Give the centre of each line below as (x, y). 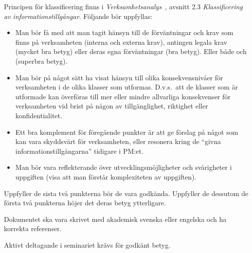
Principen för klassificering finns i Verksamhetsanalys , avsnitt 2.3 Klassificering (123, 6)
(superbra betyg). (41, 61)
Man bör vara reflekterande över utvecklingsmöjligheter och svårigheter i (124, 167)
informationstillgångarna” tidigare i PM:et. (79, 151)
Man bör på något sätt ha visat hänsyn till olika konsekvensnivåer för (119, 77)
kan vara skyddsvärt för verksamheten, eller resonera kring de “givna (118, 141)
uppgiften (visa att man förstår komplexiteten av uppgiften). (106, 176)
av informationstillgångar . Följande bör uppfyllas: (78, 16)
